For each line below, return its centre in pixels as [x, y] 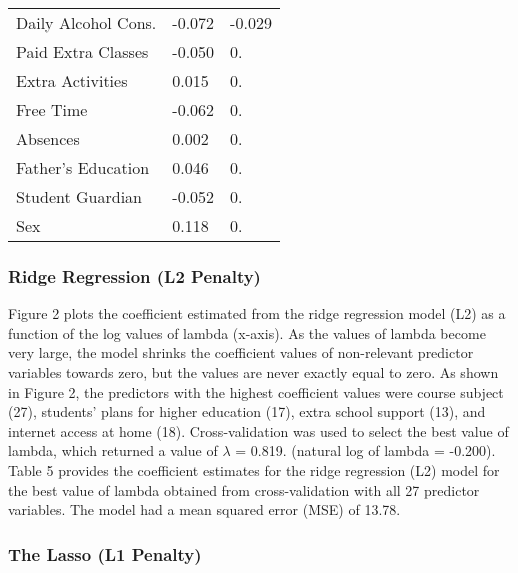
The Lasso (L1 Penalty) [105, 553]
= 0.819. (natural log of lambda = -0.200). [365, 450]
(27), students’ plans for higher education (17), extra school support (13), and [247, 411]
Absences [48, 138]
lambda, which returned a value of [113, 450]
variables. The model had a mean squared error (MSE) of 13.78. [204, 509]
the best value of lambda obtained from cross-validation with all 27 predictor [244, 489]
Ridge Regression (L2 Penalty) [134, 275]
